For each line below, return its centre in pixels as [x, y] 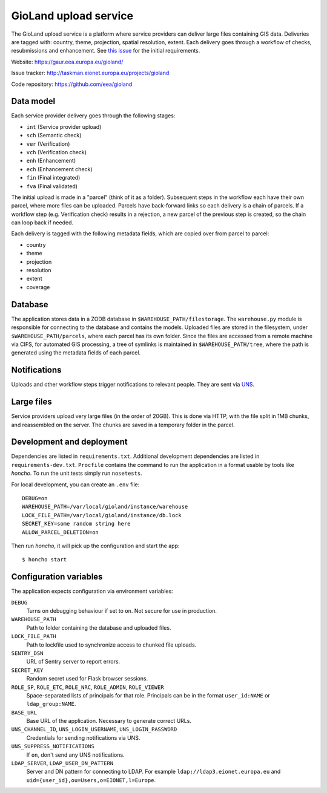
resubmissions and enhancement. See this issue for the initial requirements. [106, 51]
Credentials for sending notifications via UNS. [83, 737]
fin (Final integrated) [53, 178]
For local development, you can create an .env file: [75, 485]
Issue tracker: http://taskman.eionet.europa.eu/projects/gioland [90, 73]
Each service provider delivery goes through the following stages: [93, 116]
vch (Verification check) [57, 152]
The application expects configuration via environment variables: [92, 591]
